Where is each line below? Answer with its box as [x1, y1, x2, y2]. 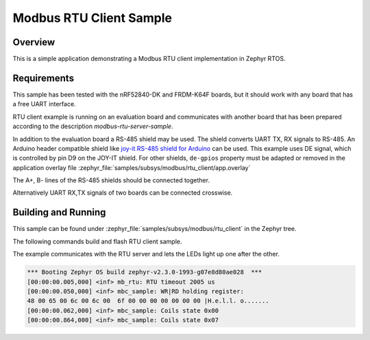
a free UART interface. [12, 100, 76, 108]
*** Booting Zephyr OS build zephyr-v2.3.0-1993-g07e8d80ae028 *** [27, 268, 262, 276]
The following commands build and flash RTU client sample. [12, 237, 182, 245]
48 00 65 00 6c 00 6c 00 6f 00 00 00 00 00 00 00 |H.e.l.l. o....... [27, 297, 270, 305]
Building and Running [12, 206, 106, 219]
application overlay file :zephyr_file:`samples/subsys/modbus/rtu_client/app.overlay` [12, 163, 251, 171]
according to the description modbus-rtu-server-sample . [12, 122, 174, 130]
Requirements [12, 72, 75, 84]
